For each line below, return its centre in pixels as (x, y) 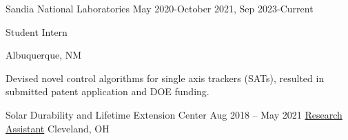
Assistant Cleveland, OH (58, 128)
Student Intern (37, 31)
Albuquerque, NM (44, 55)
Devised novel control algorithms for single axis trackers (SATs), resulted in (165, 78)
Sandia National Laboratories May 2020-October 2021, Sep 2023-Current (160, 8)
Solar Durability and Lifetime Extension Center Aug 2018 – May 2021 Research (174, 114)
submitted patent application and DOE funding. (108, 91)
